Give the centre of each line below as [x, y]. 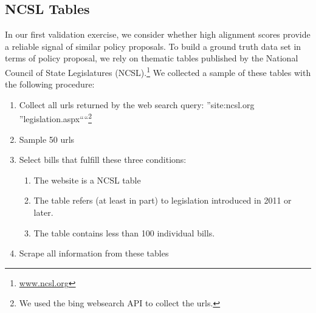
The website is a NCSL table [87, 180]
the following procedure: [50, 84]
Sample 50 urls [47, 139]
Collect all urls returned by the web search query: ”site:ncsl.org [137, 104]
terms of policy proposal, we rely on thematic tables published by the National [152, 58]
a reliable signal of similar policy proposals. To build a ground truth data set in [153, 46]
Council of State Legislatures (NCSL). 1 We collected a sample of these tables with [158, 71]
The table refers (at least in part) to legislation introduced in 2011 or [163, 200]
